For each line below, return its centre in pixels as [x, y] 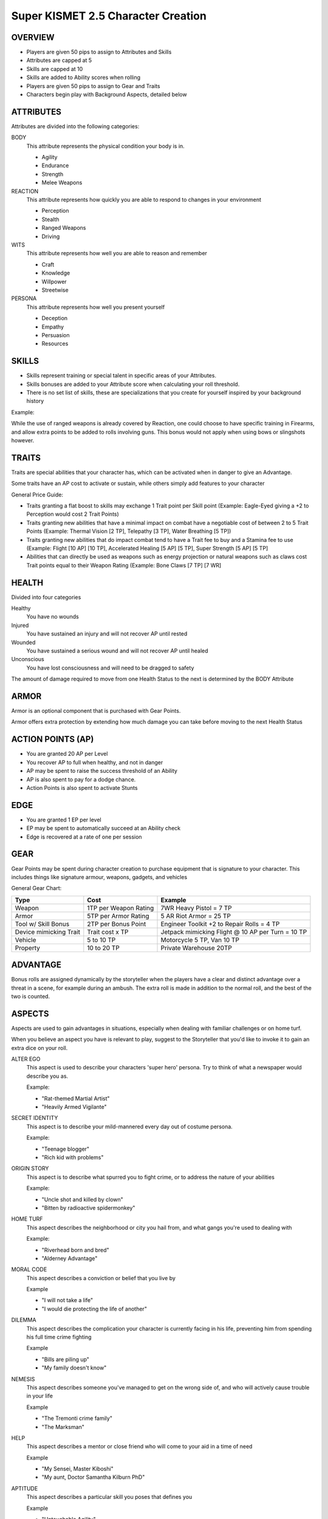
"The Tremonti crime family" [77, 1418]
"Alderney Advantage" [70, 1258]
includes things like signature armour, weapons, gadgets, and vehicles [99, 877]
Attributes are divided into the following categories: [75, 126]
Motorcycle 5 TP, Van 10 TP [200, 940]
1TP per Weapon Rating [121, 908]
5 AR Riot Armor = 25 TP [196, 916]
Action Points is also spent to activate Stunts [82, 787]
